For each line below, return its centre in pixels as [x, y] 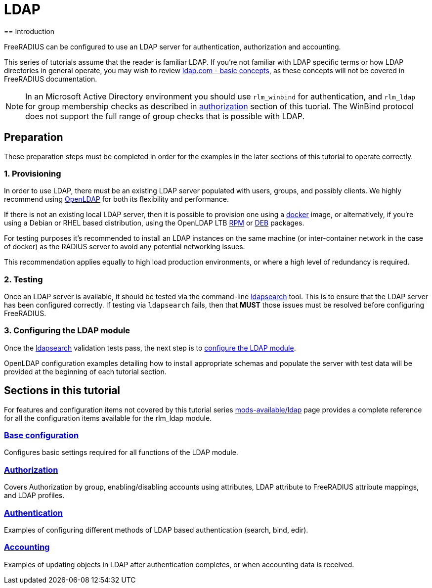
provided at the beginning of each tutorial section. [85, 371]
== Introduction [29, 31]
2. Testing [23, 279]
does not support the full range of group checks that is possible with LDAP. [165, 116]
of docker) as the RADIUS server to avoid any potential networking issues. [125, 247]
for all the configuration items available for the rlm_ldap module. [108, 418]
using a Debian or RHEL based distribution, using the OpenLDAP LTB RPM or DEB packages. [154, 223]
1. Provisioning [33, 173]
